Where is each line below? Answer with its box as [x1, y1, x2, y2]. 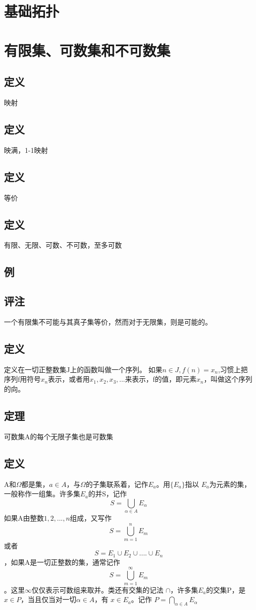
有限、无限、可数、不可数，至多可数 [4, 240, 122, 250]
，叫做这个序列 [204, 374, 253, 384]
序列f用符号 [4, 374, 41, 384]
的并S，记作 [88, 488, 127, 499]
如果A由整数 [4, 513, 44, 523]
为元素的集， [209, 478, 251, 489]
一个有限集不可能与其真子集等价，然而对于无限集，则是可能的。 [4, 316, 212, 327]
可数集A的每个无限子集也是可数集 [4, 431, 113, 441]
